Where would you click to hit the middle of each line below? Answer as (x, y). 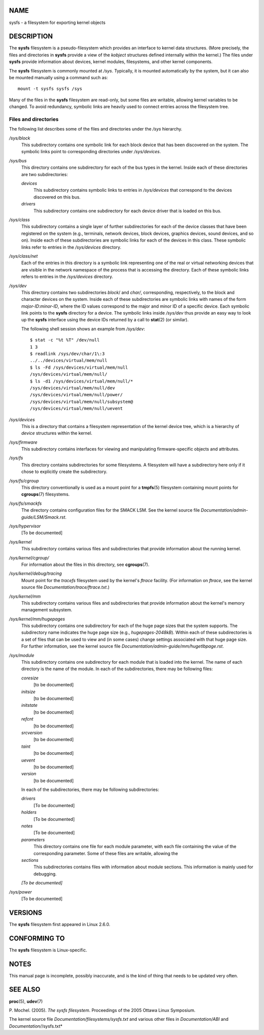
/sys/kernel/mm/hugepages (37, 619)
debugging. (45, 874)
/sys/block (20, 138)
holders (29, 812)
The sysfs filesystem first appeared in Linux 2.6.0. (60, 924)
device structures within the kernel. (57, 433)
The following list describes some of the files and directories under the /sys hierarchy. (96, 129)
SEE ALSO (25, 990)
